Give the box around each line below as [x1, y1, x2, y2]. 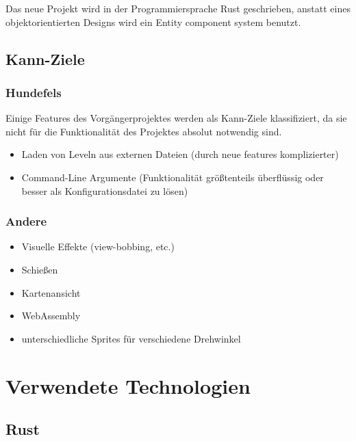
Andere [5, 213, 47, 230]
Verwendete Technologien [5, 371, 251, 399]
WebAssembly [21, 308, 81, 323]
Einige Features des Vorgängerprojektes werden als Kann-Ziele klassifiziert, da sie [5, 111, 347, 125]
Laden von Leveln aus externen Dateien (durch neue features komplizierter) [21, 147, 339, 161]
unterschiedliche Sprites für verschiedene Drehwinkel [21, 331, 241, 345]
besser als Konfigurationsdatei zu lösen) [21, 183, 188, 198]
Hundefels [5, 83, 62, 101]
